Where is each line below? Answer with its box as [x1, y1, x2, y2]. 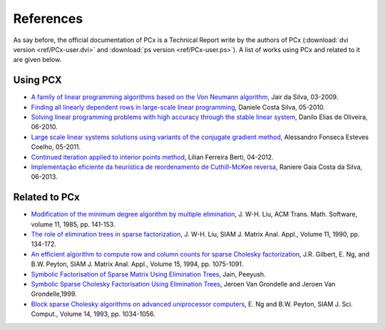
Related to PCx [13, 191, 80, 203]
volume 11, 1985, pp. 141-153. [31, 220, 115, 228]
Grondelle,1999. [31, 289, 78, 299]
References [13, 11, 83, 26]
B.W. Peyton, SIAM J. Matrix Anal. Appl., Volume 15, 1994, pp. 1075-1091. [31, 260, 244, 269]
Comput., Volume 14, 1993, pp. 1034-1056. [31, 310, 156, 319]
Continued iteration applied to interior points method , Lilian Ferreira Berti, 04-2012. [31, 153, 274, 161]
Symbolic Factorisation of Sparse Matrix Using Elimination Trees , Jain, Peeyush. [31, 269, 267, 278]
